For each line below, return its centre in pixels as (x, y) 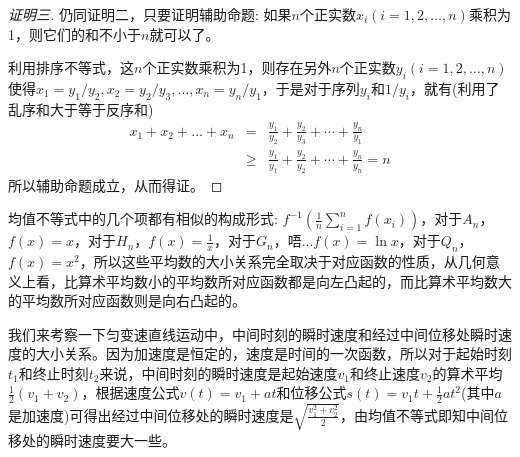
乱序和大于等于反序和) (81, 108)
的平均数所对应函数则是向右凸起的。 (127, 300)
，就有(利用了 (454, 87)
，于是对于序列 (310, 87)
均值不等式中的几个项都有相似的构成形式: (143, 218)
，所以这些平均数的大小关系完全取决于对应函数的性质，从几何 (282, 260)
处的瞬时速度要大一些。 (98, 439)
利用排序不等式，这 (71, 67)
